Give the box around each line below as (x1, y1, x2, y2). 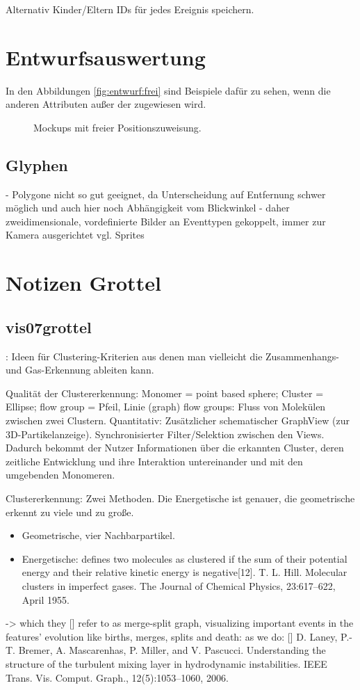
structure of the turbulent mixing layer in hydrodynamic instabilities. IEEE (6, 656, 327, 671)
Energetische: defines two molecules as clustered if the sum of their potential (22, 551, 347, 565)
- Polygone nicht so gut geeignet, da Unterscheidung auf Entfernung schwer (6, 186, 326, 201)
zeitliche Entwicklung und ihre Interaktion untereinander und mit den (6, 454, 303, 468)
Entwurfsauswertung (6, 42, 206, 71)
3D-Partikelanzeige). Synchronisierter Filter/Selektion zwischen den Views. (6, 426, 325, 441)
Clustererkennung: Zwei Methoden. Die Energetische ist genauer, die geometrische (6, 491, 355, 505)
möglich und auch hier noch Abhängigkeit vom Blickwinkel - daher (6, 200, 290, 215)
